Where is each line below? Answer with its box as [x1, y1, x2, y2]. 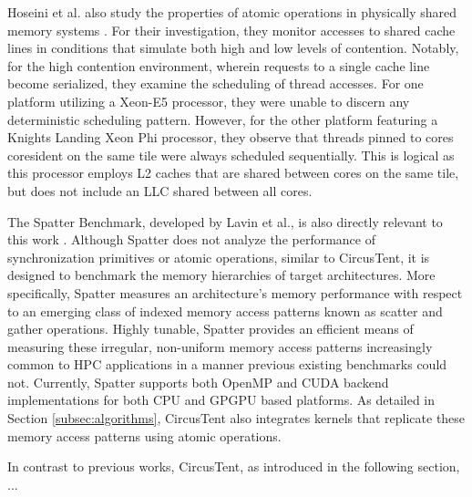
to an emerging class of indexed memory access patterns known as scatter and [7, 301, 443, 320]
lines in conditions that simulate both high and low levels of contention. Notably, [7, 38, 459, 57]
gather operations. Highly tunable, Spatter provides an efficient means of [7, 319, 414, 338]
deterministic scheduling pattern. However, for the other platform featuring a [7, 109, 438, 129]
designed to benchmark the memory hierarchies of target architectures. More [7, 265, 436, 285]
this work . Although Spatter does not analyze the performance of [7, 230, 376, 249]
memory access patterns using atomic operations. [7, 426, 282, 445]
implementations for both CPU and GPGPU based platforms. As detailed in [7, 390, 436, 409]
